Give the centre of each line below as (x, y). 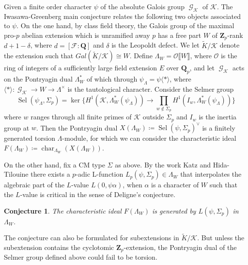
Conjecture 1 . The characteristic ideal (63, 210)
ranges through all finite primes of (81, 117)
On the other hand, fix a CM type (54, 164)
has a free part (180, 35)
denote (230, 45)
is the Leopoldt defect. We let (155, 45)
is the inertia (218, 117)
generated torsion (30, 138)
